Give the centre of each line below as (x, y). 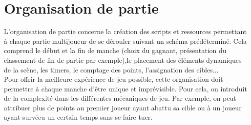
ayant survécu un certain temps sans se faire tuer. (78, 117)
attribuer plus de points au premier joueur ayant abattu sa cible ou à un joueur (123, 107)
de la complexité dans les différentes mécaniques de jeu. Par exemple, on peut (120, 98)
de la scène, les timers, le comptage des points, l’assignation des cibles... (111, 69)
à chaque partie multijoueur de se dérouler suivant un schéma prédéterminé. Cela (125, 41)
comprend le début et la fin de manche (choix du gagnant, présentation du (115, 50)
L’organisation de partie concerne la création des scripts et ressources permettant (125, 31)
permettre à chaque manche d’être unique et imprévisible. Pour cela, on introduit (125, 88)
